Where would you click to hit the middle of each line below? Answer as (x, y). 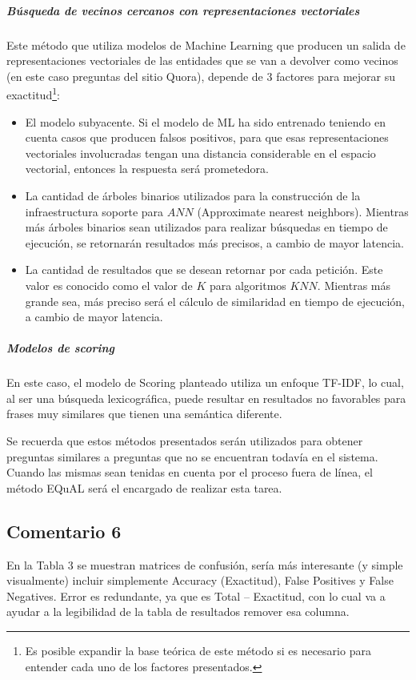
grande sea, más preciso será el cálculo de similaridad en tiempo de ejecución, (215, 301)
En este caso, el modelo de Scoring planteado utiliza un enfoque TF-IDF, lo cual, (205, 382)
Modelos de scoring (61, 348)
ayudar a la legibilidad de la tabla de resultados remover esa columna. (178, 612)
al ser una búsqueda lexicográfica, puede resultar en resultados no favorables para (206, 398)
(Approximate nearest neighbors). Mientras (303, 211)
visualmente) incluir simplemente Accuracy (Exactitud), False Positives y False (200, 580)
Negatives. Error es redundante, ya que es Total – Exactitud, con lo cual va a (196, 596)
